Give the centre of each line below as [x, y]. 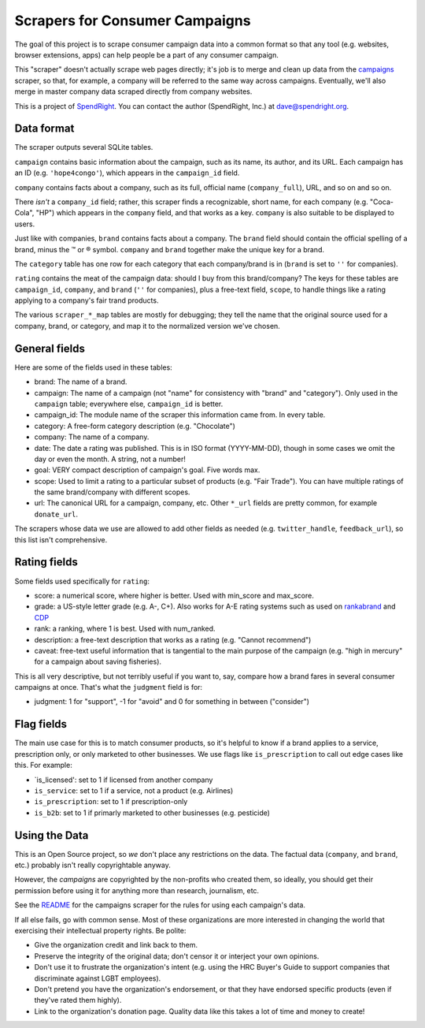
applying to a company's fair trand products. [87, 300]
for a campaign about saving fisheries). [98, 661]
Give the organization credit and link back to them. [116, 945]
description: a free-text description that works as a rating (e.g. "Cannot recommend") [173, 639]
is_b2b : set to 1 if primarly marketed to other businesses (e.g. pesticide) [152, 813]
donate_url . [56, 514]
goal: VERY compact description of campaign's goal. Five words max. [147, 470]
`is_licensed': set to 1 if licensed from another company [124, 780]
